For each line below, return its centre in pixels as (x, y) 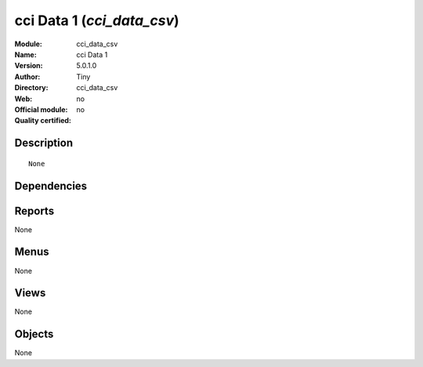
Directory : (31, 88)
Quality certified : (43, 121)
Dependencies (51, 185)
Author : (27, 76)
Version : (29, 66)
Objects (34, 334)
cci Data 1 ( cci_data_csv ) (97, 20)
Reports (34, 211)
